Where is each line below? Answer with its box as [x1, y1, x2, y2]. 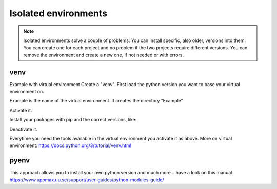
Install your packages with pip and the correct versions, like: [9, 117, 137, 123]
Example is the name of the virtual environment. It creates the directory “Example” [9, 98, 183, 104]
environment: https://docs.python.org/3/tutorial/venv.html [9, 142, 132, 149]
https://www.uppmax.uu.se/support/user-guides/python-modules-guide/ [9, 177, 164, 183]
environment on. [9, 89, 45, 95]
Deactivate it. [9, 126, 38, 132]
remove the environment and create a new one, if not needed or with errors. [23, 52, 184, 58]
